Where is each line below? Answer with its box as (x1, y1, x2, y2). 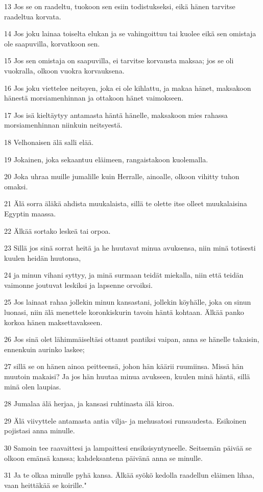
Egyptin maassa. (4, 208, 56, 218)
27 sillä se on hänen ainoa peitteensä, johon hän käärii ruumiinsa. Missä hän (4, 361, 244, 372)
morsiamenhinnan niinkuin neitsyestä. (4, 119, 123, 130)
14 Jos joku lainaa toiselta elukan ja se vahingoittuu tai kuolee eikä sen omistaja (4, 28, 256, 39)
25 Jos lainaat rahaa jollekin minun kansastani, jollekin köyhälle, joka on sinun (4, 297, 251, 307)
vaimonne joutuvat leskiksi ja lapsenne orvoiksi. (4, 279, 153, 290)
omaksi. (4, 181, 28, 191)
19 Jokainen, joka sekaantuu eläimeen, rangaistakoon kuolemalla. (4, 154, 208, 164)
